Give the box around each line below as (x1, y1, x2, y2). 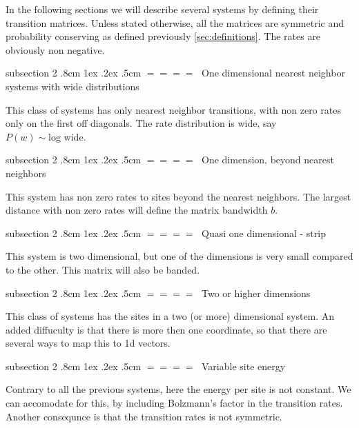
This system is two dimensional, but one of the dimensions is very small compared (6, 249, 353, 263)
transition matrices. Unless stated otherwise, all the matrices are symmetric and (6, 15, 345, 30)
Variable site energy (202, 358, 286, 373)
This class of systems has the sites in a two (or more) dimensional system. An (6, 309, 335, 323)
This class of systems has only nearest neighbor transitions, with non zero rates (6, 102, 341, 116)
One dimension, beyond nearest (202, 152, 334, 167)
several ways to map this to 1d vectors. (6, 336, 171, 350)
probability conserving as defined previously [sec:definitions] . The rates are (6, 29, 321, 43)
